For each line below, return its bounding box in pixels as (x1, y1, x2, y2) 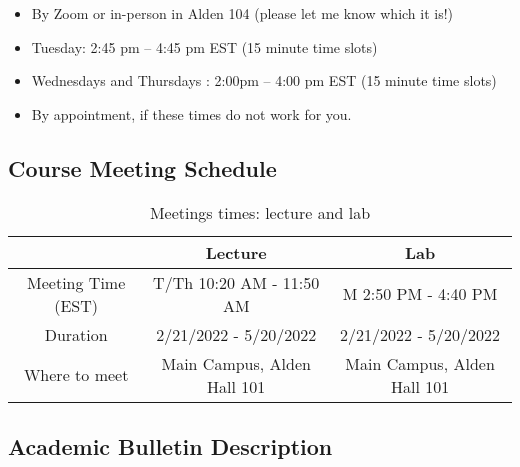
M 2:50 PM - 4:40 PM (342, 282, 498, 306)
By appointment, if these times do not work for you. (31, 103, 352, 124)
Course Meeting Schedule (8, 152, 277, 183)
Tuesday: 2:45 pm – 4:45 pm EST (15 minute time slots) (31, 36, 378, 57)
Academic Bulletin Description (8, 430, 333, 461)
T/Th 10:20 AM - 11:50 (153, 270, 320, 294)
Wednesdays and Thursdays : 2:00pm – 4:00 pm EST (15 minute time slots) (31, 70, 497, 91)
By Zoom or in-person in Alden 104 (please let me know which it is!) (31, 3, 454, 23)
